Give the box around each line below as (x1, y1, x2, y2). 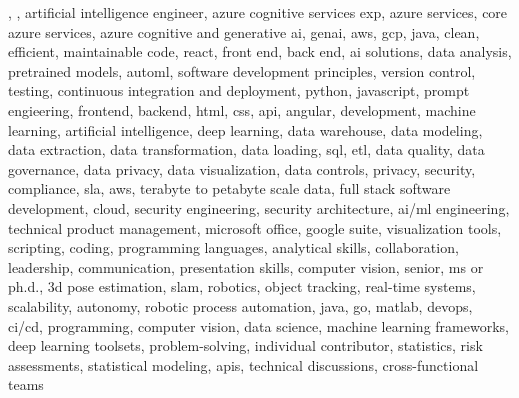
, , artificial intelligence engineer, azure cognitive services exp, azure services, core (8, 2, 508, 22)
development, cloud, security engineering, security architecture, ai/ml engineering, (8, 197, 510, 218)
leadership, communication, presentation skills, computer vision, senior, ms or (8, 256, 484, 277)
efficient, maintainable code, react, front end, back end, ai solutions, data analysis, (8, 41, 512, 62)
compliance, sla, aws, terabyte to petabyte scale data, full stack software (8, 178, 451, 199)
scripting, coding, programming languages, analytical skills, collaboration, (8, 237, 459, 258)
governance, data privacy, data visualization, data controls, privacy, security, (8, 158, 476, 179)
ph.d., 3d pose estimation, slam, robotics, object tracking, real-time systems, (8, 276, 476, 297)
